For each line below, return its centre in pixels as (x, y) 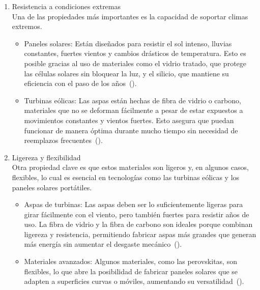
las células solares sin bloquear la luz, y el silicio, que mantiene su (126, 73)
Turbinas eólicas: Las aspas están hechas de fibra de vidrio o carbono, (133, 100)
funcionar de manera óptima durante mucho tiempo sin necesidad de (131, 130)
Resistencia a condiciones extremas (66, 6)
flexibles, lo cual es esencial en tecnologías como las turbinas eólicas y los (126, 177)
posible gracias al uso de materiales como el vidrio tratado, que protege (135, 63)
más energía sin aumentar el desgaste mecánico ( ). (103, 244)
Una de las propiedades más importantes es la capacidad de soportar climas (130, 16)
